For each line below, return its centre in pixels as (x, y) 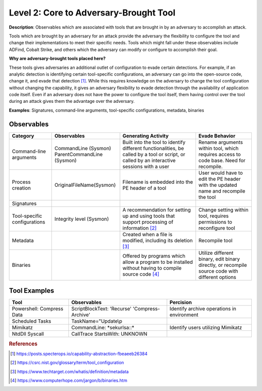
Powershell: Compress (38, 309)
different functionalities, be (153, 148)
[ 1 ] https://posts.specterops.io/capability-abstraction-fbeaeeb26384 (79, 354)
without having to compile (152, 268)
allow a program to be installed (158, 262)
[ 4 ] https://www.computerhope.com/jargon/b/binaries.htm (69, 380)
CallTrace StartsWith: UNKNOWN (109, 334)
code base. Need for (222, 160)
